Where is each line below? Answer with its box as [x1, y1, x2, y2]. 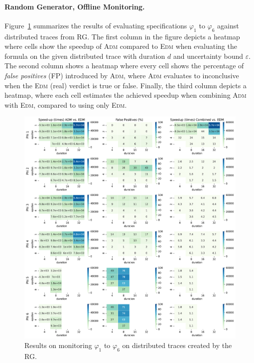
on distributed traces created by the [122, 340, 232, 351]
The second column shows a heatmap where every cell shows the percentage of [4, 60, 244, 71]
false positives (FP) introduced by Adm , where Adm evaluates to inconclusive [4, 70, 239, 80]
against [217, 20, 239, 30]
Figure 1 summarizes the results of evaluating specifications [4, 20, 187, 30]
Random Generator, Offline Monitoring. [4, 1, 145, 11]
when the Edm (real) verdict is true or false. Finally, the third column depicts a [4, 80, 247, 90]
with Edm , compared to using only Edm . [4, 99, 127, 110]
